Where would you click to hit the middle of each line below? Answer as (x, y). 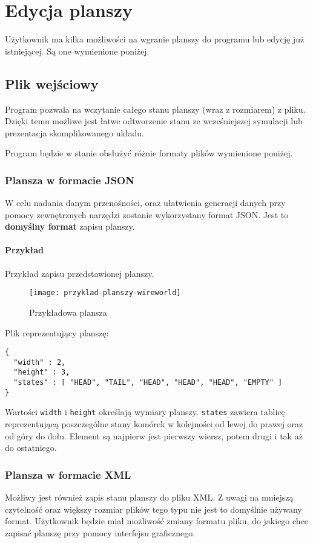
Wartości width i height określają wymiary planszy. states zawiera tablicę (145, 412)
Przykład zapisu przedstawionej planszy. (80, 273)
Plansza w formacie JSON (70, 180)
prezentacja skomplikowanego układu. (74, 132)
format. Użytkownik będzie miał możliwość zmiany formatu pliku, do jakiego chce (157, 521)
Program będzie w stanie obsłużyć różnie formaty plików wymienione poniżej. (149, 153)
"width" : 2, (40, 362)
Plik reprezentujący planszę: (57, 332)
